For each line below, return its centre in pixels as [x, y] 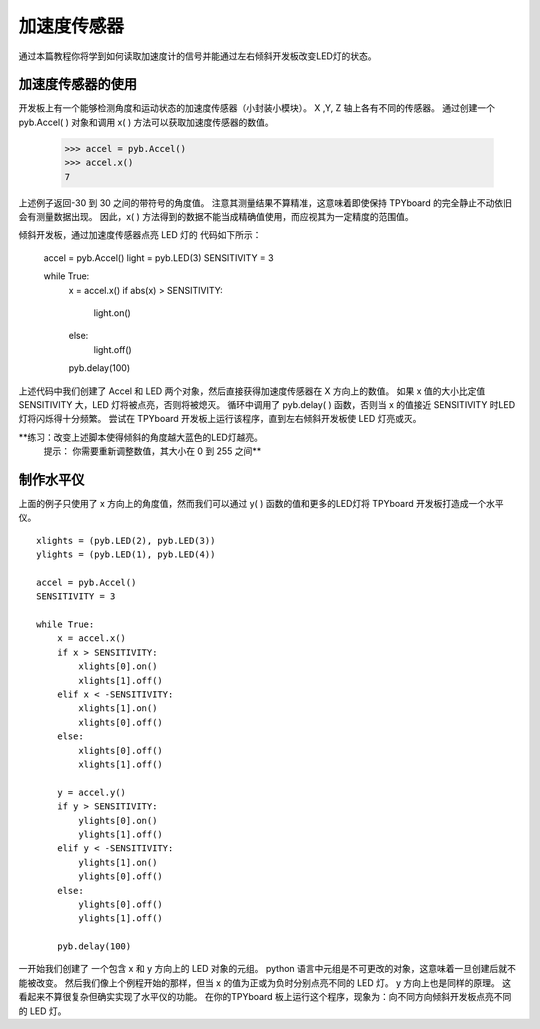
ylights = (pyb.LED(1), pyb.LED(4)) [126, 554]
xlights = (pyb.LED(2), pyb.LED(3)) [126, 540]
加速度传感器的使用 [77, 84]
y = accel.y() [91, 792]
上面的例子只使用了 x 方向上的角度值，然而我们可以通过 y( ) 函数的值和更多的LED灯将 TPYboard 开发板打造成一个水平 [261, 503]
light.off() [112, 349]
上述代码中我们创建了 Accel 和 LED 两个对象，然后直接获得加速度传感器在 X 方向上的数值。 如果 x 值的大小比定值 [252, 391]
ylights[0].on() [118, 820]
